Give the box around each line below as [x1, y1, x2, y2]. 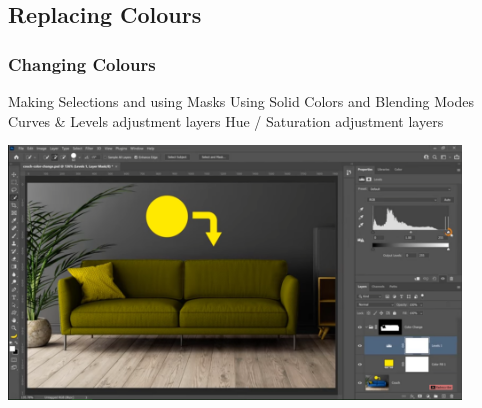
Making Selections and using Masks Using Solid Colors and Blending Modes [8, 91, 474, 111]
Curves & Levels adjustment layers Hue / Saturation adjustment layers [8, 110, 444, 131]
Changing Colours [8, 51, 156, 76]
